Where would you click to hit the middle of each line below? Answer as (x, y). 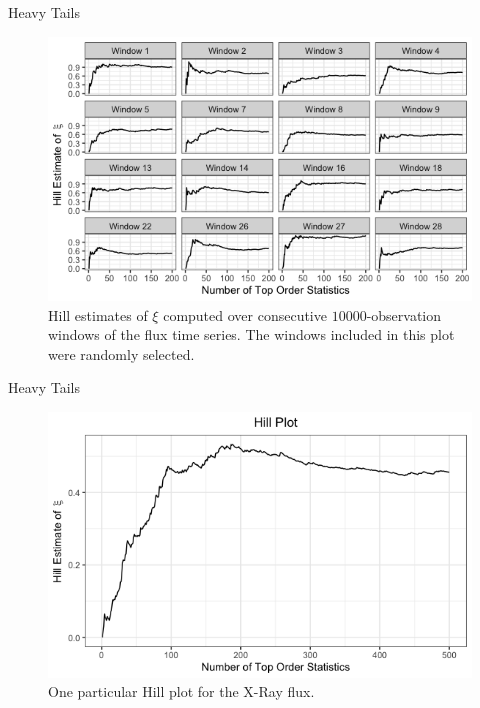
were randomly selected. (121, 353)
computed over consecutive (245, 314)
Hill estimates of (98, 314)
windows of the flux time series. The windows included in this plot (251, 334)
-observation (404, 314)
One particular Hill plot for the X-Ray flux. (181, 691)
